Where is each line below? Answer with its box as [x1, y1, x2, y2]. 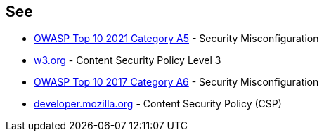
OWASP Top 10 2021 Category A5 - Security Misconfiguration [34, 32, 319, 45]
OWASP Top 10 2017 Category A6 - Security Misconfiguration [34, 76, 319, 89]
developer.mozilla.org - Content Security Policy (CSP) [34, 98, 282, 110]
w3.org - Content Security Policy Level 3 [34, 54, 221, 67]
